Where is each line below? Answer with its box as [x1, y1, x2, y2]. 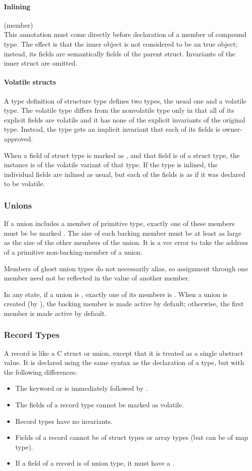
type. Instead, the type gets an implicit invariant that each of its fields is [4, 124, 220, 134]
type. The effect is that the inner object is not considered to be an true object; [4, 38, 238, 49]
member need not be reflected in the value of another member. [4, 273, 190, 283]
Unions [4, 199, 32, 211]
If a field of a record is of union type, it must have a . [15, 458, 175, 468]
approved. [4, 133, 33, 143]
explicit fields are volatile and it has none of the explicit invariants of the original [4, 114, 245, 124]
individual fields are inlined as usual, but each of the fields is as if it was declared [4, 169, 246, 179]
